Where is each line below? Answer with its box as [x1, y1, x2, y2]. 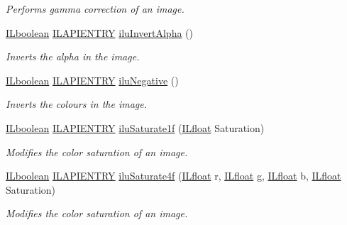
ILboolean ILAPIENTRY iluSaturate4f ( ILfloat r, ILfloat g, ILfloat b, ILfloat [6, 168, 341, 183]
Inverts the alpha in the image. [6, 49, 140, 64]
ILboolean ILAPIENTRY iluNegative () [6, 72, 179, 87]
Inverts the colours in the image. [6, 97, 147, 111]
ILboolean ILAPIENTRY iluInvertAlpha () [6, 25, 193, 40]
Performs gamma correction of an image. [6, 1, 184, 16]
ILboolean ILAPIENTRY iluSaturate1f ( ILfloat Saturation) [6, 120, 265, 135]
